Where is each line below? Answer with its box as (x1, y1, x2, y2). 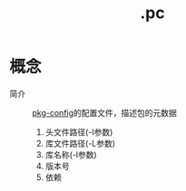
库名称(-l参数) (44, 148, 97, 160)
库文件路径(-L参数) (44, 138, 116, 148)
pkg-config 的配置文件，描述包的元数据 (32, 107, 177, 118)
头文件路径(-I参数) (44, 126, 113, 138)
